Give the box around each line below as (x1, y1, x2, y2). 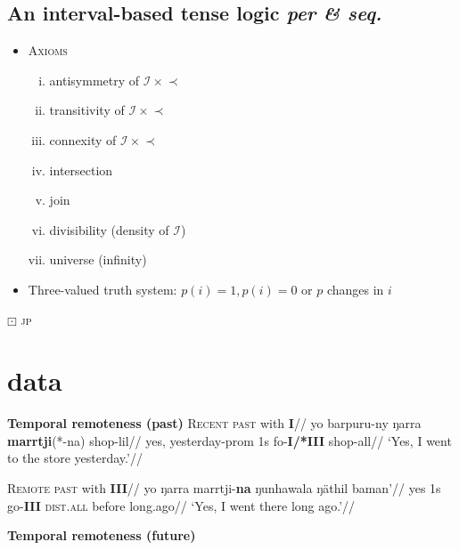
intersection (49, 160, 113, 179)
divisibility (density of (49, 220, 169, 239)
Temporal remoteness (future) (7, 526, 196, 545)
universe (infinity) (49, 250, 147, 269)
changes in (326, 279, 384, 298)
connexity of (49, 130, 117, 149)
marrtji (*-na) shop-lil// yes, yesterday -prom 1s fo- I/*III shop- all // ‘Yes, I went (7, 431, 452, 449)
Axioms (28, 41, 68, 60)
